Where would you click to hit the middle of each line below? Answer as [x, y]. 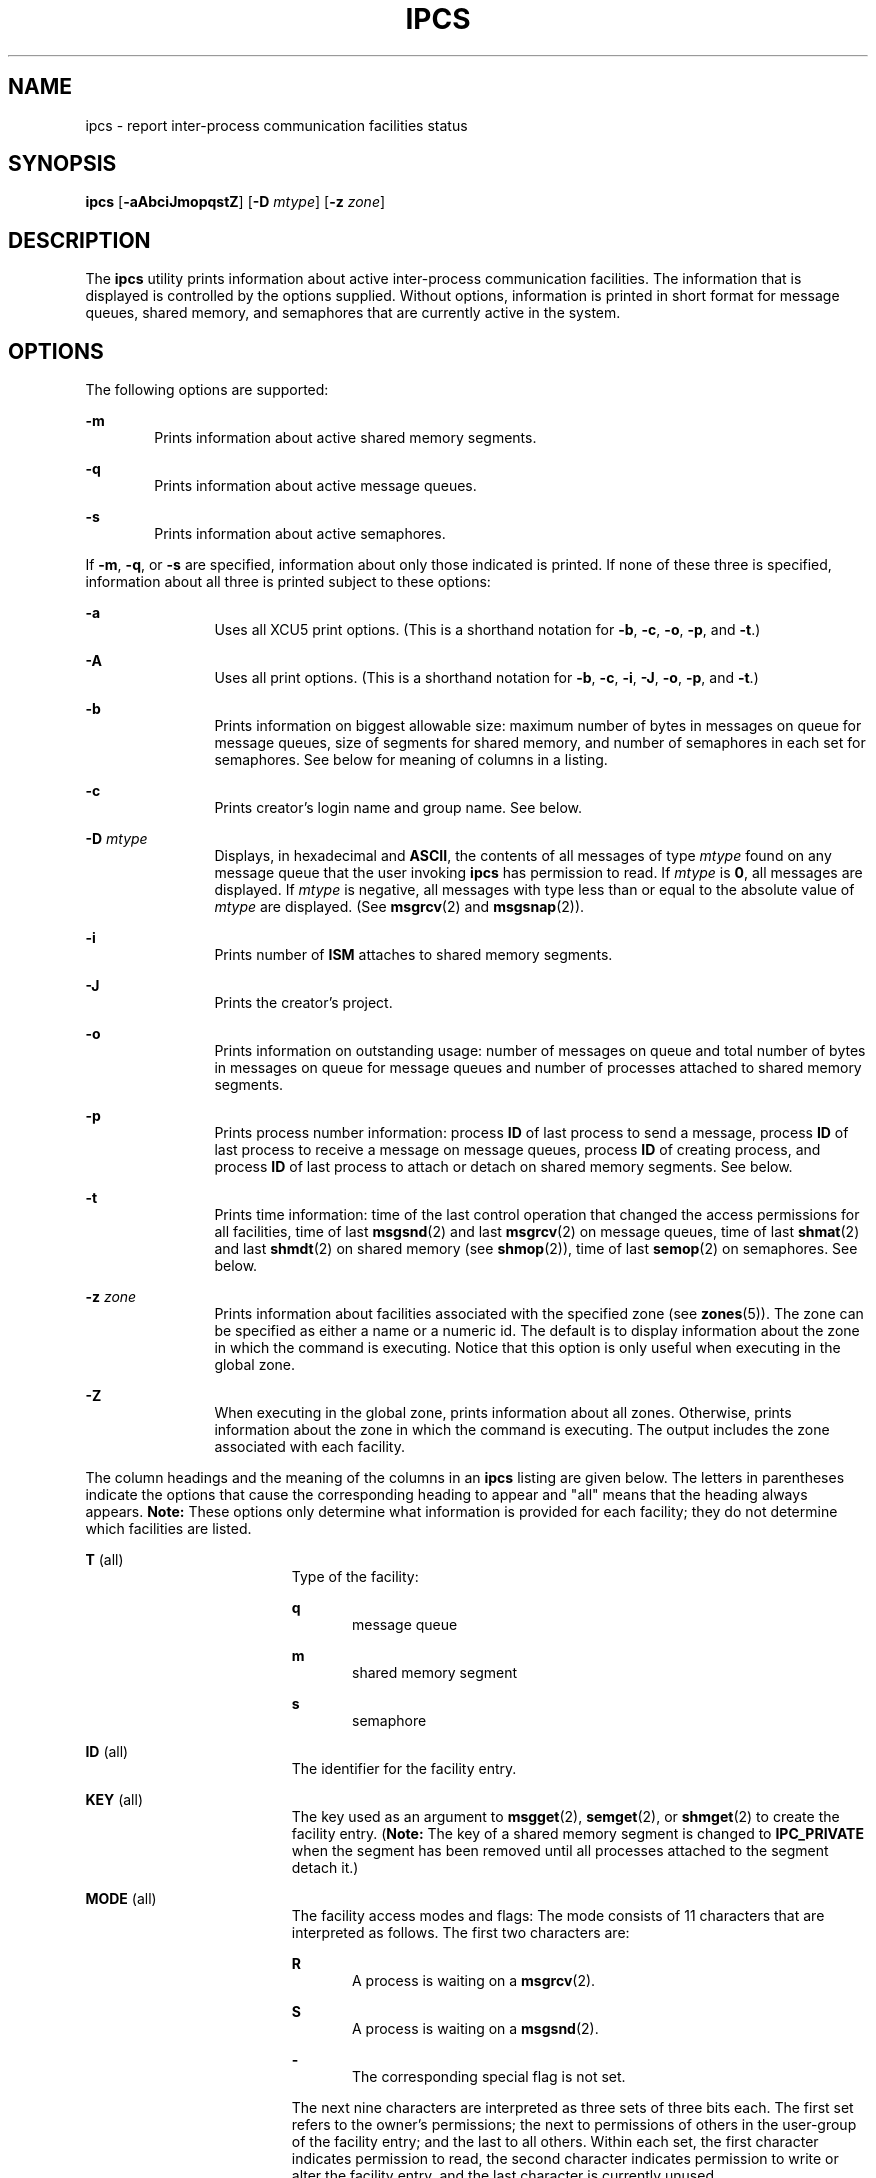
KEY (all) [114, 1800]
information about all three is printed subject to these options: [288, 582]
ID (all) [107, 1752]
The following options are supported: [207, 390]
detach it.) [325, 1868]
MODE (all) [121, 1899]
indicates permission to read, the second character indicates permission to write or [565, 2159]
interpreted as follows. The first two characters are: [460, 1933]
